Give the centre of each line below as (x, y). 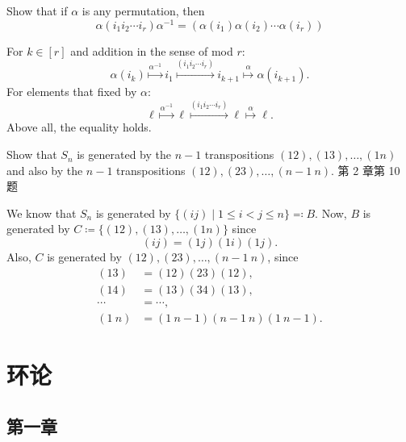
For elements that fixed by (72, 92)
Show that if (37, 10)
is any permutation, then (143, 10)
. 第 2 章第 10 (366, 170)
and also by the (45, 170)
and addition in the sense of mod (152, 50)
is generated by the (124, 154)
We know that (42, 213)
